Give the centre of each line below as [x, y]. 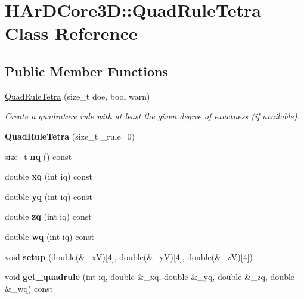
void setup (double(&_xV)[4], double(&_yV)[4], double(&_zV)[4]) [129, 256]
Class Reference [71, 33]
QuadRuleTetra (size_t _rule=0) [70, 136]
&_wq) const [29, 288]
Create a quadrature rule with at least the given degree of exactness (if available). [152, 116]
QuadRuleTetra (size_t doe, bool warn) [77, 96]
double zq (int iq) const [48, 216]
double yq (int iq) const [49, 196]
